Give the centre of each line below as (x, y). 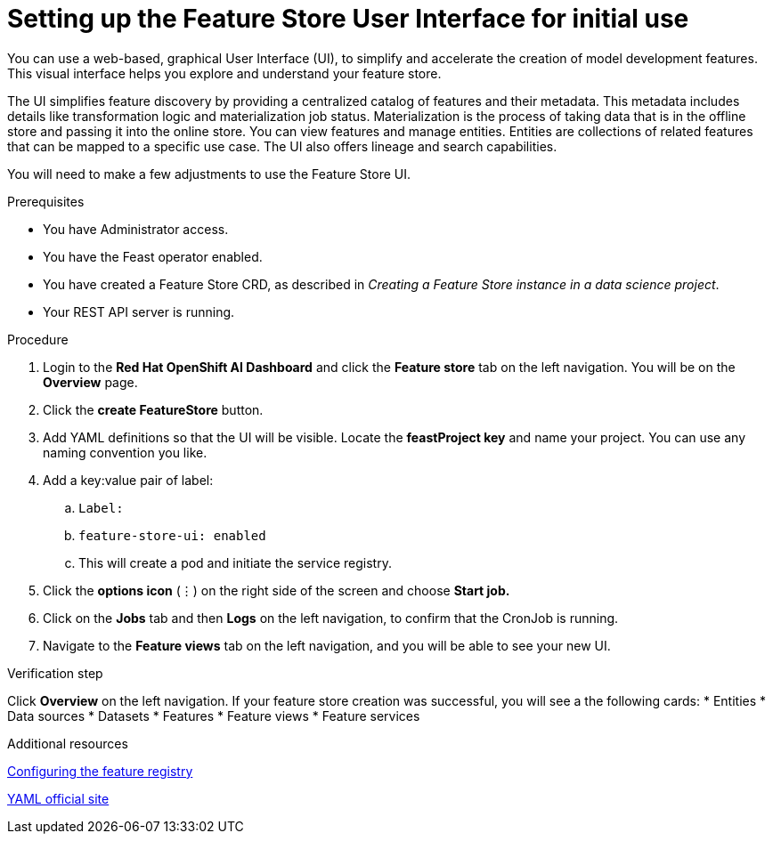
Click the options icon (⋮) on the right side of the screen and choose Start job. (277, 590)
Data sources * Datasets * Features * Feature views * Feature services (214, 716)
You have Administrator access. (136, 229)
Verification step (55, 673)
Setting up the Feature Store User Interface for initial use (348, 19)
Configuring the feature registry (100, 771)
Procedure (38, 339)
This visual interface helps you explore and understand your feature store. (224, 73)
